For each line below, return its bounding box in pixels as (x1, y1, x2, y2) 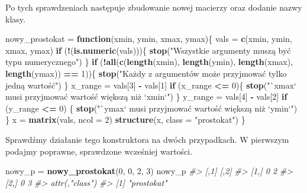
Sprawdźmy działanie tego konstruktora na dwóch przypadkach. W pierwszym (5, 133, 289, 145)
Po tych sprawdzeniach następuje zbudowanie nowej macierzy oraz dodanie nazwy (5, 1, 302, 13)
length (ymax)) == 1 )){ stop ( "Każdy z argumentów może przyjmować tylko (5, 67, 287, 79)
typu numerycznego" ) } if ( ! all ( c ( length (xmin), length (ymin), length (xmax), (5, 55, 293, 68)
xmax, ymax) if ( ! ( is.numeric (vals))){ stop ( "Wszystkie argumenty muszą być (5, 44, 291, 56)
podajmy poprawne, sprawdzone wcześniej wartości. (5, 145, 193, 157)
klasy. (5, 12, 25, 25)
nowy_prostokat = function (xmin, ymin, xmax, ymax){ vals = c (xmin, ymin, (5, 32, 292, 45)
